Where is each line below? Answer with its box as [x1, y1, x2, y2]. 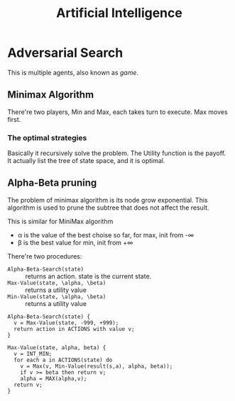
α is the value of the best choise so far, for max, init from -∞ [17, 230, 194, 239]
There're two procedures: [7, 252, 82, 260]
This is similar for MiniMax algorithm [7, 217, 114, 225]
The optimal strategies [7, 132, 87, 142]
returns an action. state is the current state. [25, 271, 152, 281]
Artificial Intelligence [56, 5, 182, 21]
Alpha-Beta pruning [7, 177, 97, 189]
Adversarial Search [7, 45, 124, 61]
